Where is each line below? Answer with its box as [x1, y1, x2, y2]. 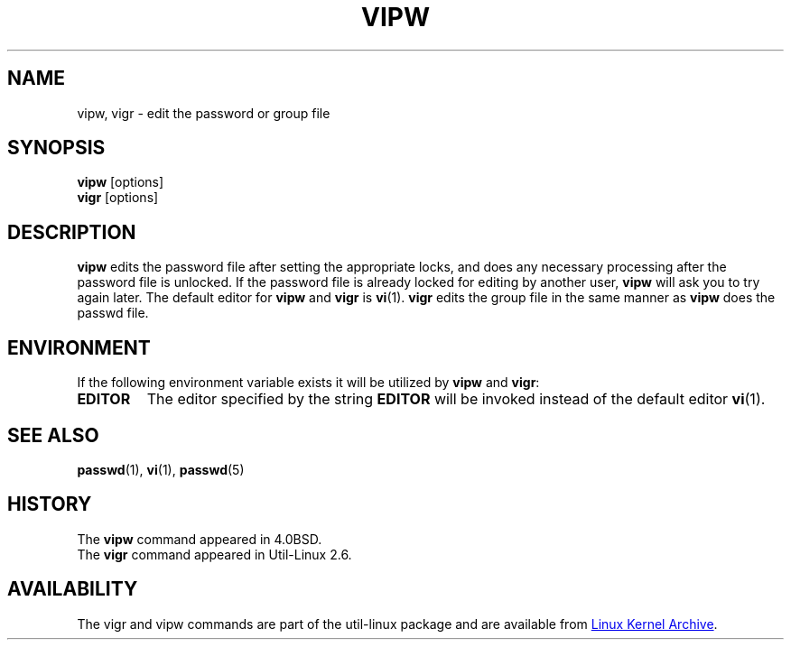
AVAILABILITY [7, 578, 138, 601]
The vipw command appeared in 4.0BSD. [77, 531, 322, 547]
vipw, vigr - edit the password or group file [77, 105, 330, 121]
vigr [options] [77, 189, 159, 206]
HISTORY [7, 493, 92, 516]
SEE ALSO [7, 423, 99, 447]
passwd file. [77, 305, 149, 321]
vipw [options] [77, 174, 164, 190]
